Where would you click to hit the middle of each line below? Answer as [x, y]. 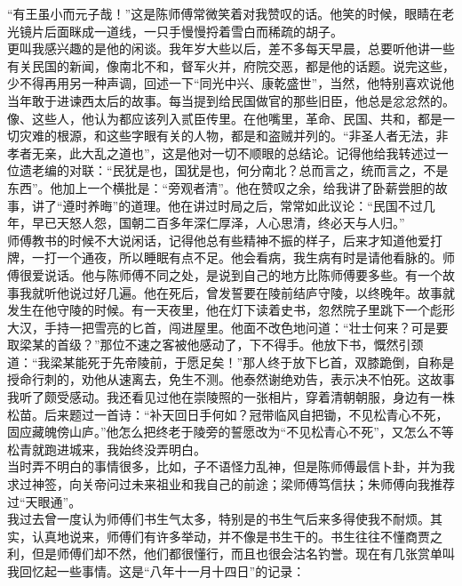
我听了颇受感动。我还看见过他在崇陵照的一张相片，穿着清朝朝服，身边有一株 [231, 397]
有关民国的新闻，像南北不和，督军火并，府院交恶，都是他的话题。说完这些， [231, 65]
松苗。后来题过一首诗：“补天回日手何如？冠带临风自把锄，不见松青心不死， [228, 414]
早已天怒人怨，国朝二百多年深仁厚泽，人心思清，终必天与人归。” [218, 223]
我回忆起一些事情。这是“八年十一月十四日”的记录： [156, 571]
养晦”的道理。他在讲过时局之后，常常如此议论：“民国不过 [255, 205]
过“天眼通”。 [44, 501]
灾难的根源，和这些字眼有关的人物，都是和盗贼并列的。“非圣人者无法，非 [234, 136]
